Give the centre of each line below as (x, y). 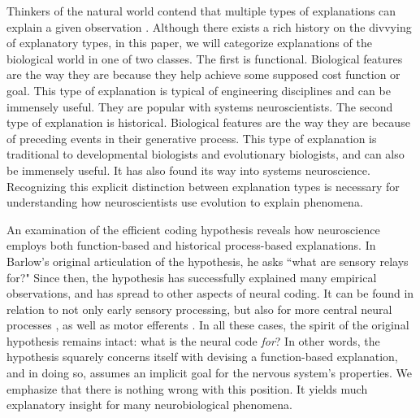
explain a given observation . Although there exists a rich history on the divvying (209, 26)
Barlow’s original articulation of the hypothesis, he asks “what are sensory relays (208, 261)
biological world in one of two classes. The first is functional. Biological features (205, 58)
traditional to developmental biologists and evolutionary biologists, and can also (206, 154)
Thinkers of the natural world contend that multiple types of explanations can (201, 11)
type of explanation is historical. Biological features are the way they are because (208, 122)
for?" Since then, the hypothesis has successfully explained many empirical (192, 277)
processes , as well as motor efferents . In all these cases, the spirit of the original (208, 325)
